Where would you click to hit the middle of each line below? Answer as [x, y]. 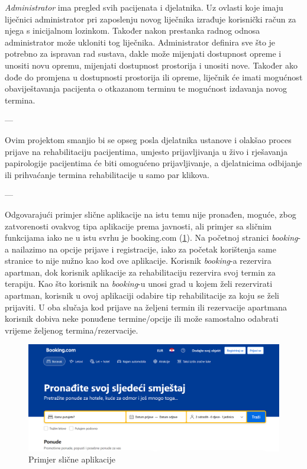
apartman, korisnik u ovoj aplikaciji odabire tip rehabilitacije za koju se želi [142, 295]
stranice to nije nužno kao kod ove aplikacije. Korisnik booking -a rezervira [138, 261]
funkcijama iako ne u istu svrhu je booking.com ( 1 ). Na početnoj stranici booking [151, 237]
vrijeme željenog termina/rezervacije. [72, 330]
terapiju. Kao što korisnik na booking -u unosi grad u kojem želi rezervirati [139, 284]
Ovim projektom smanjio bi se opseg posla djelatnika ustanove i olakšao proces [148, 139]
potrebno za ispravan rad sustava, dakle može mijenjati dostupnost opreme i [143, 54]
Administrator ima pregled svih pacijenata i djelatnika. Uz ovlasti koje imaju [144, 7]
